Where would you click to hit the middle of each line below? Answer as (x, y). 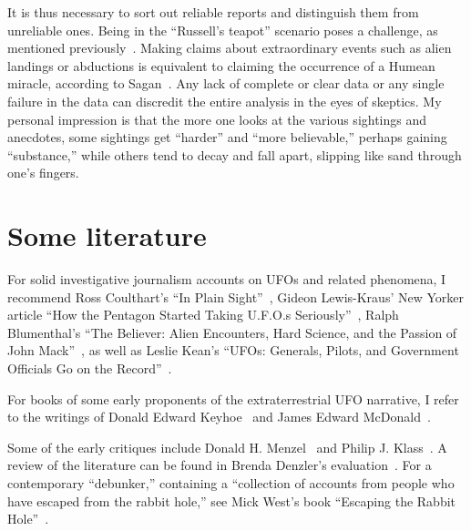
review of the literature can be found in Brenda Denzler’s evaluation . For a (220, 465)
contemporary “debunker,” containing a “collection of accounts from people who (231, 483)
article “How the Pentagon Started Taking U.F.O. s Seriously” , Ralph (203, 315)
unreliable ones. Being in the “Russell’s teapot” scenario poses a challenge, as (223, 30)
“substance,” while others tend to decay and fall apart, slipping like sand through (235, 154)
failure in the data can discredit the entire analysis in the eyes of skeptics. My (225, 101)
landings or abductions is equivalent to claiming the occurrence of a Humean (221, 65)
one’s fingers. (43, 173)
